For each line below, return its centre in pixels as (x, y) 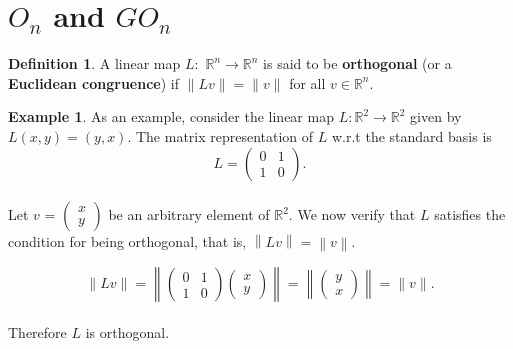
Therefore (37, 331)
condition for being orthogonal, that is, (127, 241)
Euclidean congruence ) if (94, 82)
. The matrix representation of (220, 135)
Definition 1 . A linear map (94, 63)
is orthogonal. (127, 331)
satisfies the (470, 214)
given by (436, 116)
